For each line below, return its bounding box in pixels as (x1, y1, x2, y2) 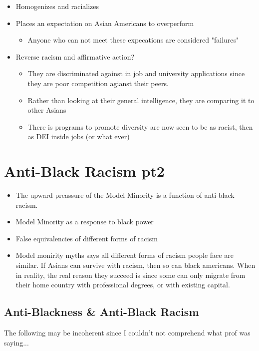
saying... (4, 337, 29, 347)
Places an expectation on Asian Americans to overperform (15, 18, 194, 28)
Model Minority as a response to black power (15, 216, 154, 227)
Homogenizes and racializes (15, 1, 99, 11)
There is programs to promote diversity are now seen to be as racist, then (27, 121, 253, 132)
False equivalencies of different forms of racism (15, 233, 158, 243)
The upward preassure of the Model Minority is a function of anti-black (15, 190, 235, 200)
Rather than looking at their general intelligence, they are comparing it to (27, 95, 255, 105)
